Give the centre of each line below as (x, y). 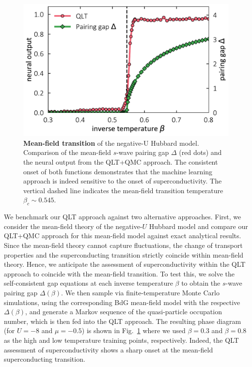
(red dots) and (200, 152)
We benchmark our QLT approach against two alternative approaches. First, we (123, 217)
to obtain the (201, 283)
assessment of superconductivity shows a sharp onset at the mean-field (109, 349)
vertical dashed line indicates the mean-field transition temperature (123, 190)
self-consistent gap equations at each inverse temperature (88, 283)
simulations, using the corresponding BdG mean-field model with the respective (122, 302)
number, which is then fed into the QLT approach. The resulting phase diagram (123, 321)
